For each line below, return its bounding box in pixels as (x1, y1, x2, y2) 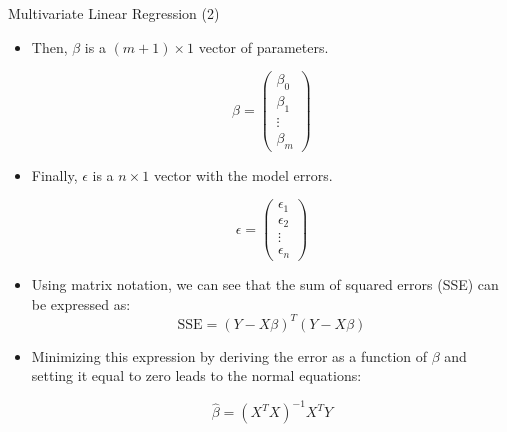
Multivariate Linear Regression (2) (8, 3, 220, 23)
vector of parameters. (198, 36, 329, 57)
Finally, (31, 164, 78, 185)
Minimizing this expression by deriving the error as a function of (31, 345, 428, 366)
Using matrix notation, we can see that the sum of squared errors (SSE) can (31, 273, 499, 294)
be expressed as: (31, 293, 131, 314)
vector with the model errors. (153, 164, 333, 185)
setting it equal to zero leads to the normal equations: (31, 365, 362, 386)
